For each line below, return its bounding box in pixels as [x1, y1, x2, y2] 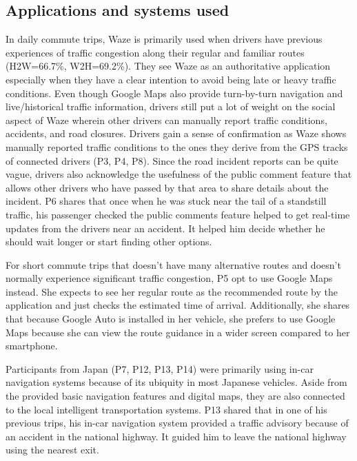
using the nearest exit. [6, 442, 99, 457]
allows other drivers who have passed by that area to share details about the [6, 180, 329, 194]
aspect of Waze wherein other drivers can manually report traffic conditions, [6, 112, 327, 127]
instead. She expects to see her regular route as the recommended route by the [6, 284, 338, 298]
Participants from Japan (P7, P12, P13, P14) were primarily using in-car [6, 361, 314, 376]
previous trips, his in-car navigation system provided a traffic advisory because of [6, 416, 349, 430]
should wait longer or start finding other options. [6, 234, 212, 249]
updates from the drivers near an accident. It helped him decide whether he [6, 221, 325, 235]
